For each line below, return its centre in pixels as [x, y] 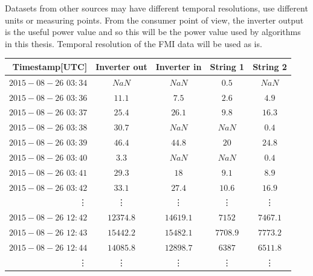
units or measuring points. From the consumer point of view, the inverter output [154, 20]
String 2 [270, 66]
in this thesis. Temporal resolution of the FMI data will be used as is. [134, 43]
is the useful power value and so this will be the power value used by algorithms [153, 32]
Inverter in [179, 66]
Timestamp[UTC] [50, 66]
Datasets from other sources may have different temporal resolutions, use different [156, 8]
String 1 [227, 66]
